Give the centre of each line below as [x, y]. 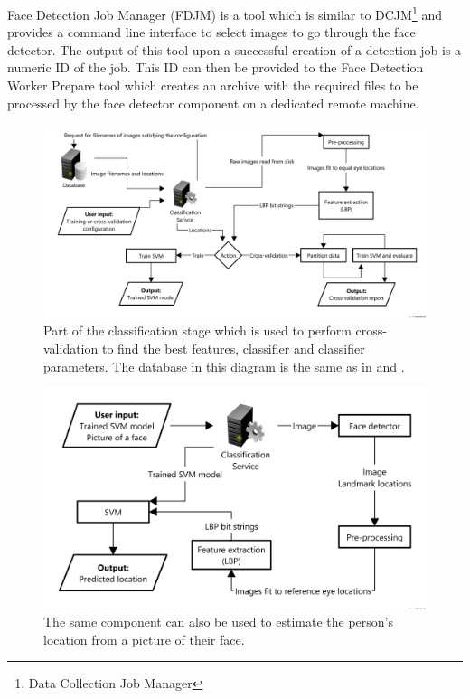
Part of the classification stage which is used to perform [197, 330]
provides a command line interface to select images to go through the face [211, 32]
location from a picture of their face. [144, 639]
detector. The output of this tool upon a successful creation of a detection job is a [235, 49]
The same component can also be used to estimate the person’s [218, 622]
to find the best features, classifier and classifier [233, 349]
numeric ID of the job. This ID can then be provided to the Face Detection [216, 67]
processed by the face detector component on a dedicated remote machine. [213, 103]
